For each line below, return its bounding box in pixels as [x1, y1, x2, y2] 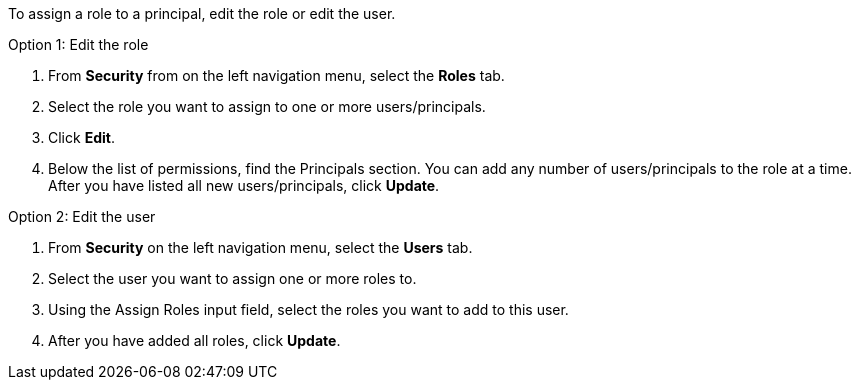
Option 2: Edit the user [8, 208, 156, 225]
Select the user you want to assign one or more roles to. [48, 270, 417, 287]
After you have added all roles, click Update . [48, 332, 341, 349]
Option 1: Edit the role [8, 36, 149, 53]
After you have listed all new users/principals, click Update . [48, 177, 440, 194]
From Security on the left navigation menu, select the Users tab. [48, 239, 473, 256]
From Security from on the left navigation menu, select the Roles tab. [48, 67, 505, 84]
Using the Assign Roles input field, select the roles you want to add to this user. [48, 301, 569, 318]
